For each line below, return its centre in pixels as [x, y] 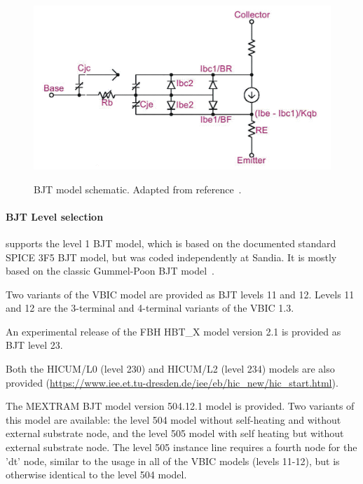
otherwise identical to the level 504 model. [96, 475]
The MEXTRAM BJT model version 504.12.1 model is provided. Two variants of [180, 406]
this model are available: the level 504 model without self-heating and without [173, 419]
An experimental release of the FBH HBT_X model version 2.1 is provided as [173, 331]
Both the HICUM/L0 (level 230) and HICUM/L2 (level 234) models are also [170, 369]
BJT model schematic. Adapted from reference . [138, 189]
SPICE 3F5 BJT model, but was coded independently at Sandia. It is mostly [171, 257]
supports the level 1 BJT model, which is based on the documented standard [171, 243]
